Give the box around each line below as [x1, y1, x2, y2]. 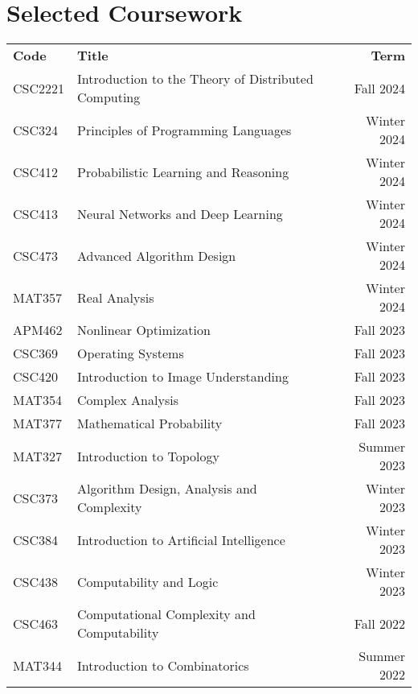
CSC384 [13, 530, 59, 549]
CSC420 [13, 367, 59, 386]
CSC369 [13, 344, 59, 363]
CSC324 [13, 120, 59, 139]
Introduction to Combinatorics [77, 655, 249, 675]
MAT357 [13, 287, 62, 307]
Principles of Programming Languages [77, 120, 292, 139]
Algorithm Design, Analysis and [77, 479, 257, 498]
